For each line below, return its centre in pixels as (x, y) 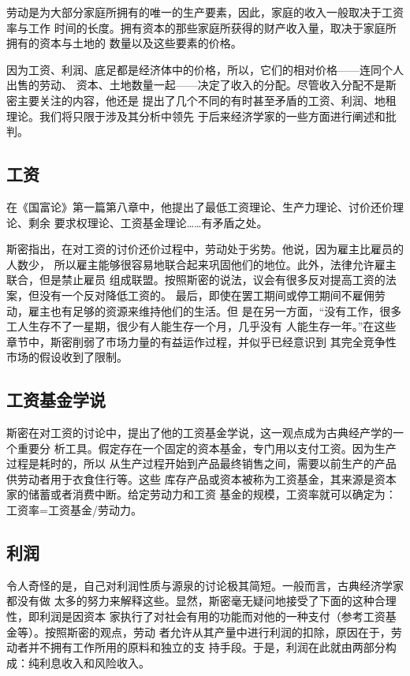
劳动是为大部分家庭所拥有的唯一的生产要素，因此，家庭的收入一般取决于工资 (205, 12)
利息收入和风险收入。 (94, 662)
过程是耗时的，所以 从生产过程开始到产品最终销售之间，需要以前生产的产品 (201, 463)
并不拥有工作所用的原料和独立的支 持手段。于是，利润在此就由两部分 (207, 647)
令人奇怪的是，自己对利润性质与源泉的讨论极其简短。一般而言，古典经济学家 (205, 585)
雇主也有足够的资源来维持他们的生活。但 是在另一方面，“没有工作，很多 (215, 310)
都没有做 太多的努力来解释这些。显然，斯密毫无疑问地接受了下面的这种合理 (201, 601)
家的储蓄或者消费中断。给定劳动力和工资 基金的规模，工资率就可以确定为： (201, 494)
